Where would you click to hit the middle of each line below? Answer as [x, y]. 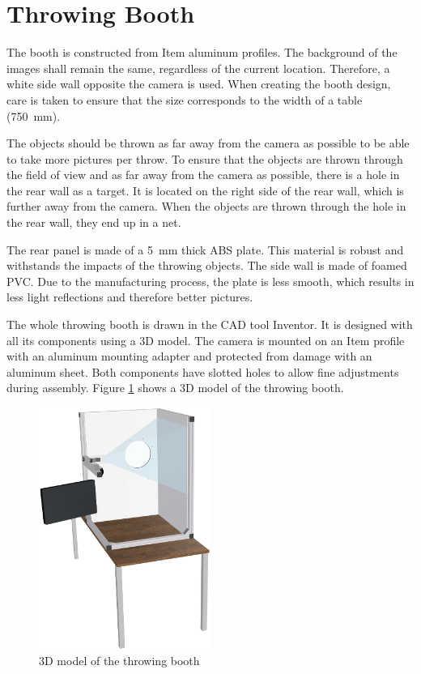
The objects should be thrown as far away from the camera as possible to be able [208, 143]
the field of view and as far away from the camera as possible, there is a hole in [203, 175]
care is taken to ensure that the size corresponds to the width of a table [185, 99]
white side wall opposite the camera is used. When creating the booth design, [199, 84]
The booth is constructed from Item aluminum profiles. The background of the [202, 52]
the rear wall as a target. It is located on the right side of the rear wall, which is [205, 190]
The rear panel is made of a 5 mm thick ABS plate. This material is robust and [205, 249]
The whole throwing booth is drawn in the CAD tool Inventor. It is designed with [210, 324]
